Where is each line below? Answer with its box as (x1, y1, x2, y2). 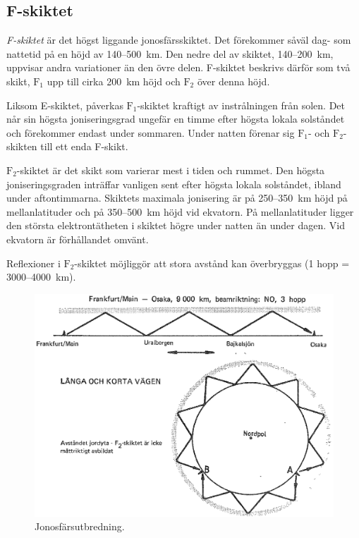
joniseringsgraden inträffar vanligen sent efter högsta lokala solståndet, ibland (6, 176, 341, 191)
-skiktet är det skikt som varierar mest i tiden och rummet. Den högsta (16, 162, 325, 177)
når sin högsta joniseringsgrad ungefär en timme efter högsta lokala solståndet (6, 111, 345, 126)
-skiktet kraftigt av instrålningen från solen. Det (137, 97, 346, 112)
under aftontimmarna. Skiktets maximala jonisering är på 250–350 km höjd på (6, 190, 348, 205)
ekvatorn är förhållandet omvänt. (6, 231, 149, 246)
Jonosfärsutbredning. (35, 519, 125, 534)
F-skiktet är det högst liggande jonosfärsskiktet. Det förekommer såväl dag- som (6, 32, 351, 47)
